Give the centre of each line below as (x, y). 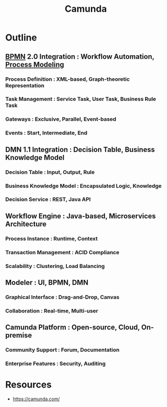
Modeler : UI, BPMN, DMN (47, 282)
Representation (25, 85)
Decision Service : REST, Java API (48, 199)
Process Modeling (35, 64)
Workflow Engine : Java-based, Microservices (81, 216)
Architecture (26, 224)
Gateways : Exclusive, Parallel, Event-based (61, 119)
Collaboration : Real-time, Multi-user (52, 311)
